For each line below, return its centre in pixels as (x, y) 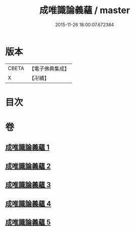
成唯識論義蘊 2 (28, 166)
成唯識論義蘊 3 (28, 185)
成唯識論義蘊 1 (27, 148)
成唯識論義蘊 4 (28, 204)
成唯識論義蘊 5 (28, 222)
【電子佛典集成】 (49, 69)
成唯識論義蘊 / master (85, 10)
